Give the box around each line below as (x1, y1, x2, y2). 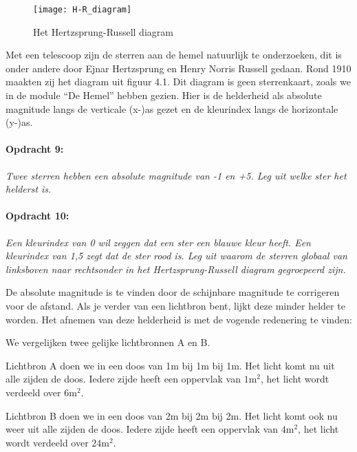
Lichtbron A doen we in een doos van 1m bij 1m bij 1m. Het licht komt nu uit (6, 358, 335, 372)
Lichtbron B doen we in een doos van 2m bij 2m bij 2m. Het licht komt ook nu (6, 408, 338, 422)
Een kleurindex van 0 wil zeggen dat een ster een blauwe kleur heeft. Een (6, 235, 311, 249)
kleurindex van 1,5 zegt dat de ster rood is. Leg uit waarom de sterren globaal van (6, 248, 347, 263)
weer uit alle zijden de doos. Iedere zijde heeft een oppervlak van (6, 422, 279, 436)
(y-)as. (6, 115, 33, 129)
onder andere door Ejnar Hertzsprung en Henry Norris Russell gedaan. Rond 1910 (6, 61, 351, 75)
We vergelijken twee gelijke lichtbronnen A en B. (6, 335, 210, 349)
